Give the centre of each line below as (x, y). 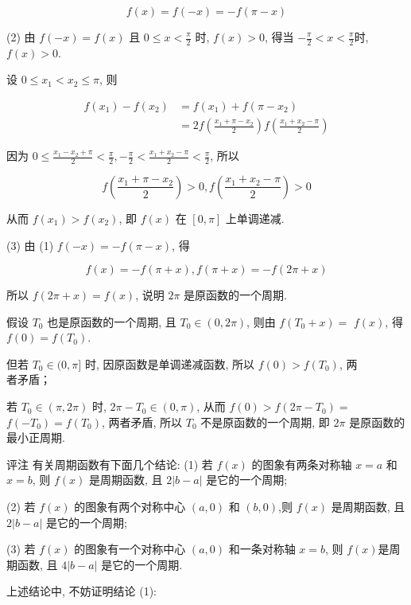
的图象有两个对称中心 (130, 507)
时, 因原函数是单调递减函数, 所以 (169, 363)
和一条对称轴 (262, 549)
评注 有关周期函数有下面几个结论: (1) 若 (110, 464)
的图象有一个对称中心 (130, 549)
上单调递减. (255, 218)
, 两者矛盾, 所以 (142, 422)
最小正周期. (36, 437)
